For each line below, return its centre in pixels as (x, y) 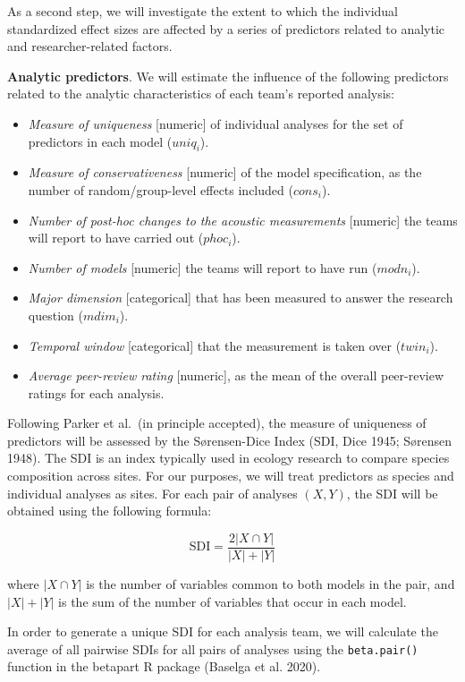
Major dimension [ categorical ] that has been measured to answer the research (241, 298)
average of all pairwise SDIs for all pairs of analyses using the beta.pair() (213, 648)
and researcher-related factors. (90, 46)
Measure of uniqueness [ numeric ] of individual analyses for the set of (216, 123)
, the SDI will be (392, 493)
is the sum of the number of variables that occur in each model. (232, 601)
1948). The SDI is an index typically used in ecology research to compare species (228, 458)
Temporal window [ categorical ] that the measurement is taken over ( (215, 345)
